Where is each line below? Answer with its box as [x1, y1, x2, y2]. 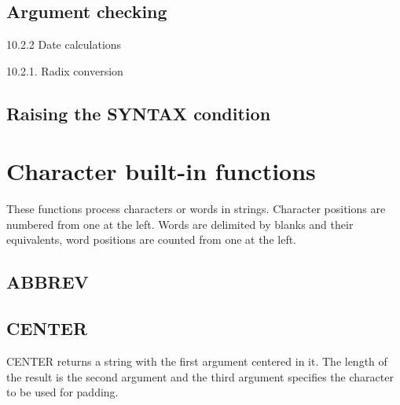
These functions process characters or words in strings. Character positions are [6, 201, 386, 217]
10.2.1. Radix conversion [6, 62, 123, 79]
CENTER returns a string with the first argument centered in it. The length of [6, 353, 387, 370]
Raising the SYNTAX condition [6, 101, 271, 125]
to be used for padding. [6, 384, 119, 400]
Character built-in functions [6, 155, 316, 187]
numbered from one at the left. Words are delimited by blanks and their [6, 215, 354, 232]
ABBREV [6, 270, 89, 294]
